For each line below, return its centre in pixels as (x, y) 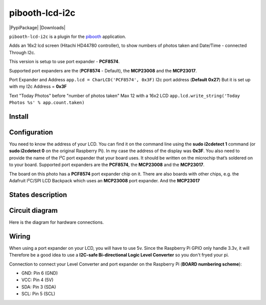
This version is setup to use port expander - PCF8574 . (65, 62)
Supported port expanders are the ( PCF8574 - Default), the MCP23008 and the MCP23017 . (103, 70)
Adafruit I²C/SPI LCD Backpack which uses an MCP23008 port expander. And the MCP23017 (104, 180)
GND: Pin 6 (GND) (40, 273)
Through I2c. (22, 52)
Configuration (31, 132)
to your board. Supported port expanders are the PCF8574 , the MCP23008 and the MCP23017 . (107, 165)
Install (19, 117)
